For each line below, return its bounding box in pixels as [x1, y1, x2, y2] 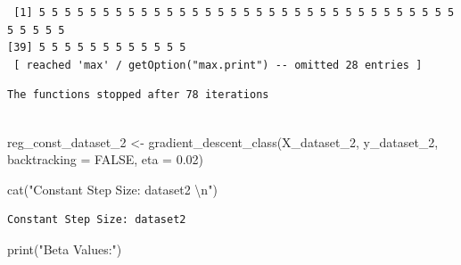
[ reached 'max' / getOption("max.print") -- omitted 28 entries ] [13, 58, 423, 71]
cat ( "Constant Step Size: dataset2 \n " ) [7, 179, 218, 198]
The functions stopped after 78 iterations [7, 88, 269, 102]
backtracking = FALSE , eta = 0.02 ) [7, 150, 204, 169]
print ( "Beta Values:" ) [7, 239, 122, 258]
